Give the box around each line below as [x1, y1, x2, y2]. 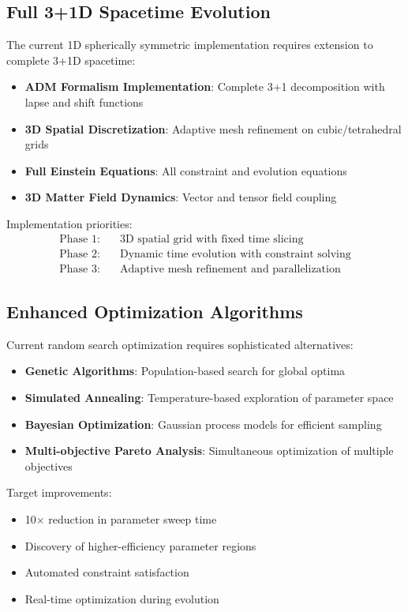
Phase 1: [59, 233, 100, 245]
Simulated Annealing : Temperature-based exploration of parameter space [24, 389, 394, 406]
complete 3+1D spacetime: [6, 51, 136, 68]
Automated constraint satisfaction [24, 564, 189, 580]
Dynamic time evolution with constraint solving [120, 248, 351, 260]
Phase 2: [59, 248, 100, 260]
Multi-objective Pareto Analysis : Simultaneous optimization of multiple [24, 442, 394, 459]
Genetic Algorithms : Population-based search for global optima [24, 362, 346, 379]
